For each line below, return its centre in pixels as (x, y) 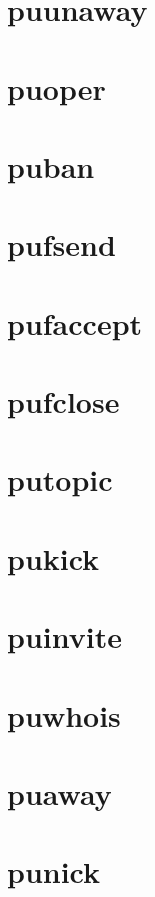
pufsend (61, 244)
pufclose (63, 401)
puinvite (64, 636)
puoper (56, 87)
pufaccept (75, 322)
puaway (59, 792)
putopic (60, 479)
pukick (53, 557)
